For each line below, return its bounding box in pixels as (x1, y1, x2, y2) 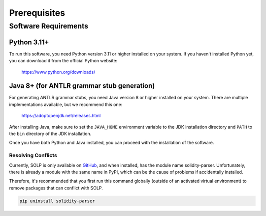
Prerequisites (9, 7, 66, 18)
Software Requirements (9, 22, 89, 30)
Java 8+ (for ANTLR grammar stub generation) (9, 81, 155, 90)
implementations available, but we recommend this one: (9, 101, 123, 108)
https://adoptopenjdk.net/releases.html (21, 113, 101, 119)
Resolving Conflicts (9, 152, 58, 159)
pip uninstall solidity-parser (19, 198, 96, 204)
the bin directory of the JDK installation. (9, 131, 92, 136)
